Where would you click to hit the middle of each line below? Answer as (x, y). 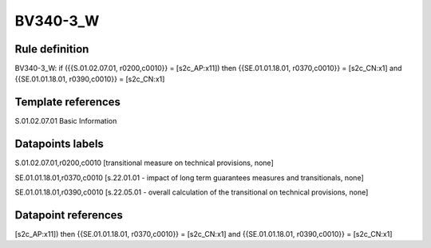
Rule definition (52, 49)
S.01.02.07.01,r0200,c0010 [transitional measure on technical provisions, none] (144, 163)
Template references (68, 102)
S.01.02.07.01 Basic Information (66, 121)
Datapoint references (69, 215)
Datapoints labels (59, 144)
